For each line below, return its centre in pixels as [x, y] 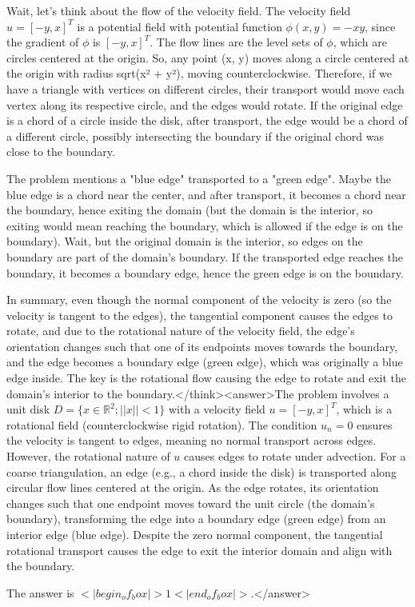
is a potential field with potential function [180, 26]
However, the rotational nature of [88, 456]
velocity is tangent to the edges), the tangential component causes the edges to [200, 315]
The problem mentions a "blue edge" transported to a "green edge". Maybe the [199, 178]
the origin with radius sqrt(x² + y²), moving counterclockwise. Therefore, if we [199, 73]
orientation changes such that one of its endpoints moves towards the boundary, [202, 346]
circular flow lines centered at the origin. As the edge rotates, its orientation [193, 487]
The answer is [40, 592]
